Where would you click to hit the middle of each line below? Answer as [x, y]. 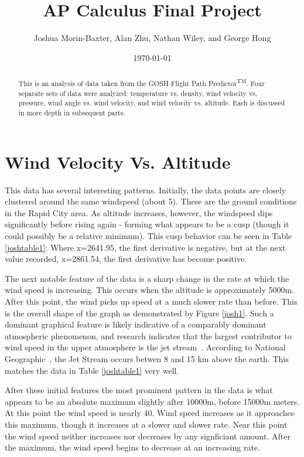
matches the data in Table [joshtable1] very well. [92, 370]
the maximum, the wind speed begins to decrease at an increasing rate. [132, 447]
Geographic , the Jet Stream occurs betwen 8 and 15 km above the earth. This [147, 358]
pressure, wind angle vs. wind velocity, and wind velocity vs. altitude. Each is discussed [152, 103]
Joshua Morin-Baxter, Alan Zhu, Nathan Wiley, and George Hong [152, 38]
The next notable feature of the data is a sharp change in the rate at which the [147, 278]
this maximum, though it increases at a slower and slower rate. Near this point [146, 424]
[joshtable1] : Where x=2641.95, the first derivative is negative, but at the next [145, 247]
